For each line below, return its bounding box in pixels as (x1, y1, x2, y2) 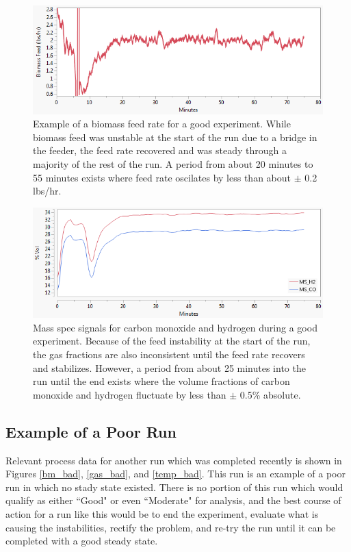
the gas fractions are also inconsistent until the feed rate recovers (33, 347, 305, 361)
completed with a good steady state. (5, 534, 158, 548)
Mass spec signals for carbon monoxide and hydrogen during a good (33, 320, 317, 334)
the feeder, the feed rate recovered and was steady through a (33, 143, 287, 158)
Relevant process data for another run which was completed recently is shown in (5, 453, 342, 467)
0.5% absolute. (239, 387, 301, 401)
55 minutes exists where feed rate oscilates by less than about (33, 170, 291, 184)
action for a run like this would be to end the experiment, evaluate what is (5, 506, 319, 520)
